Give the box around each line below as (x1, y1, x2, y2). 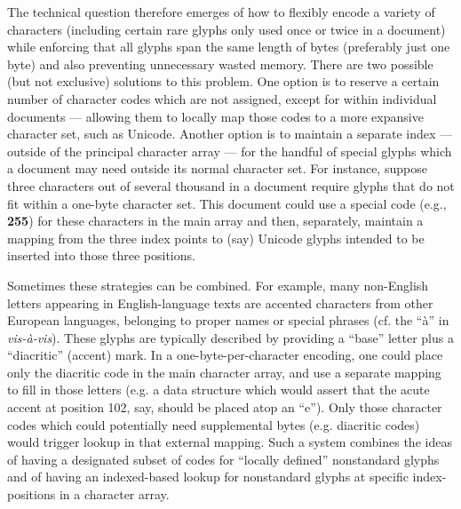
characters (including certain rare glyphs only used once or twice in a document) (7, 20, 446, 38)
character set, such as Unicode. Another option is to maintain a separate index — (7, 124, 453, 143)
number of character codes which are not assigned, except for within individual (7, 89, 437, 107)
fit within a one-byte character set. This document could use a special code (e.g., (7, 194, 447, 212)
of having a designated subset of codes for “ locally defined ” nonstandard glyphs (7, 449, 440, 468)
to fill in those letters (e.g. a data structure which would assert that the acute (7, 380, 430, 399)
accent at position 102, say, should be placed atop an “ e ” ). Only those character (7, 398, 442, 417)
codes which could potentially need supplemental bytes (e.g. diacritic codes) (7, 415, 420, 433)
